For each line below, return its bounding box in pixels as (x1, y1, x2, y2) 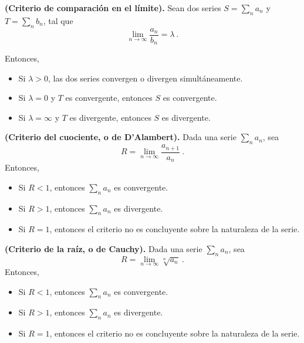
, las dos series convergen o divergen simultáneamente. (48, 72, 243, 84)
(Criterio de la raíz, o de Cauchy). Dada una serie (5, 243, 202, 254)
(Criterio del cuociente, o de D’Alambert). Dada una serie (5, 131, 237, 143)
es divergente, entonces (69, 111, 151, 123)
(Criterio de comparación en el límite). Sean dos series (5, 2, 221, 13)
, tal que (43, 14, 73, 26)
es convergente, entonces (65, 91, 153, 104)
